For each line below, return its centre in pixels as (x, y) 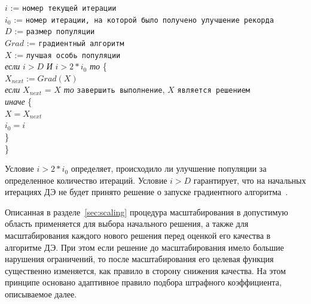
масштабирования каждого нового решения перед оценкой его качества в (138, 235)
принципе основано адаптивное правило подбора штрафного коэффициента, (143, 282)
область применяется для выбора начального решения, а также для (127, 224)
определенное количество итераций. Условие (86, 180)
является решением (214, 91)
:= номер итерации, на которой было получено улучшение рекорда (144, 19)
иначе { (19, 101)
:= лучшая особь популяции (68, 54)
